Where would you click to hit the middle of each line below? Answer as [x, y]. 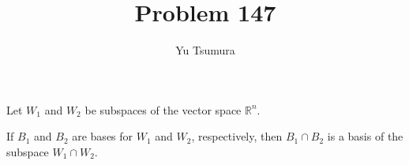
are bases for [103, 136]
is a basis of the [365, 136]
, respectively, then [237, 136]
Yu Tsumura [205, 50]
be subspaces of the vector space [163, 109]
